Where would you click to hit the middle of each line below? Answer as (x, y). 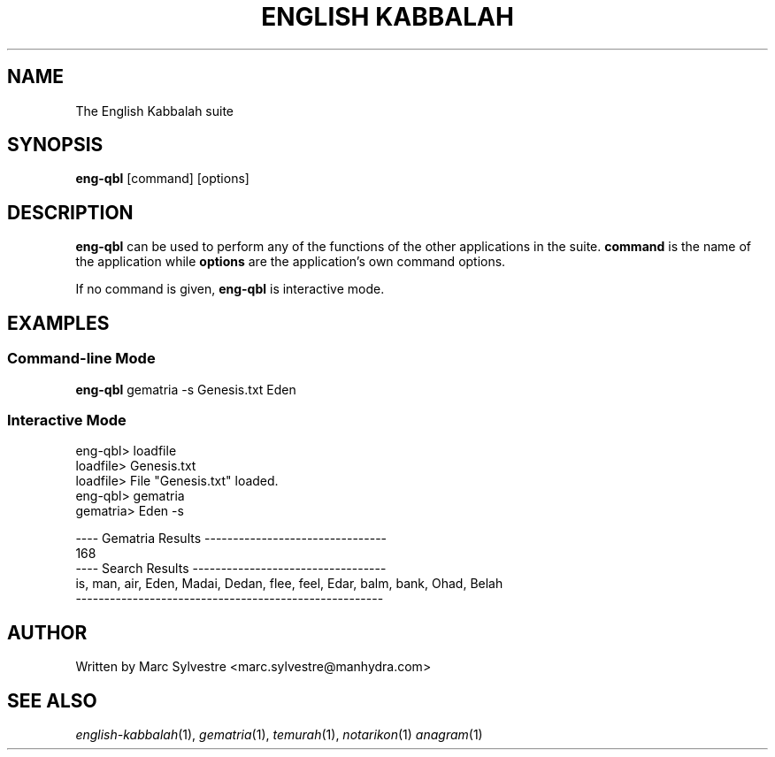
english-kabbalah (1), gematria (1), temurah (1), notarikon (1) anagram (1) (279, 734)
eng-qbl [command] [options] (162, 179)
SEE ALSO (52, 700)
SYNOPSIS (55, 145)
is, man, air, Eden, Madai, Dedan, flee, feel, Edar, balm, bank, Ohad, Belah (289, 584)
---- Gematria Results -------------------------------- (231, 539)
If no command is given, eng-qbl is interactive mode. (230, 289)
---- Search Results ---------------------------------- (231, 569)
